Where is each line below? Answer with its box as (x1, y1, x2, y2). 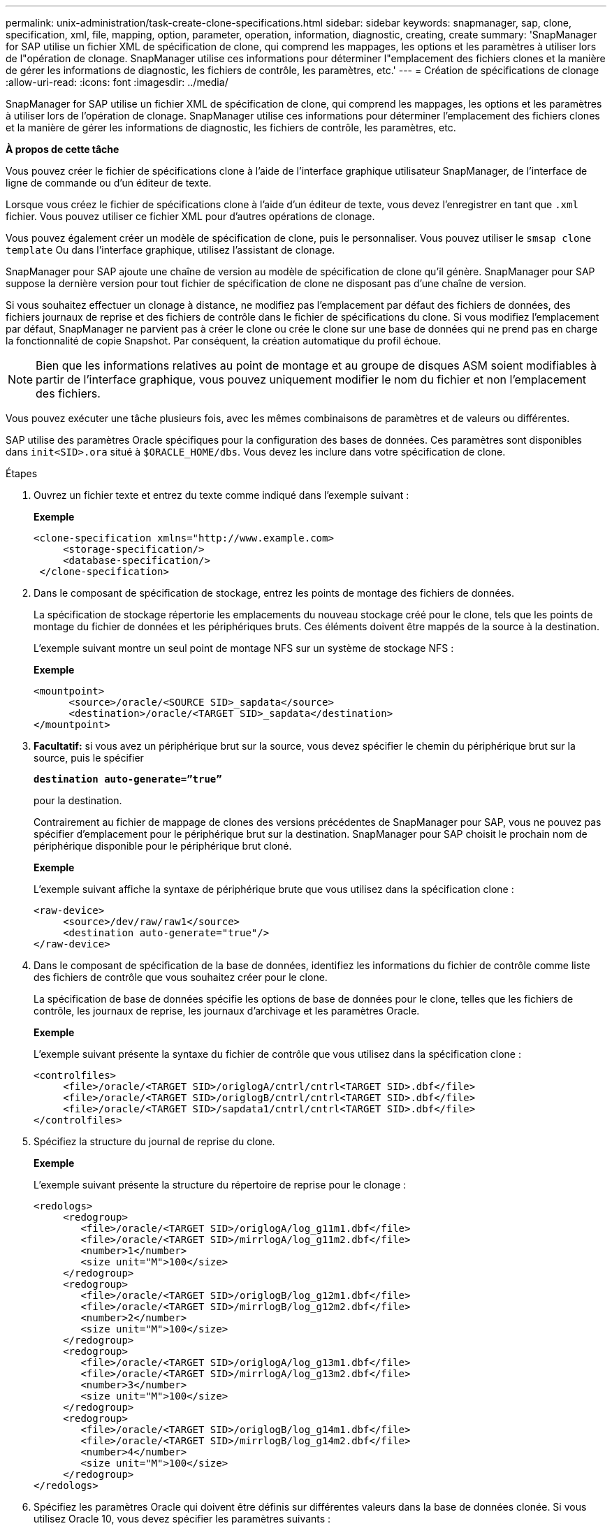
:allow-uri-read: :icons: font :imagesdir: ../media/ (6, 76, 228, 88)
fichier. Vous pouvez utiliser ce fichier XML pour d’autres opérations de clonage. (6, 210, 375, 222)
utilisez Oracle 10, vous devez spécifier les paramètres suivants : (34, 1513, 331, 1525)
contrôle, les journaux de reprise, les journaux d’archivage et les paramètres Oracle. (34, 1005, 420, 1017)
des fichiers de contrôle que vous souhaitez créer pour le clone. (34, 971, 328, 983)
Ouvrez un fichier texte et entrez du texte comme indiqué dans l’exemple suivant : (34, 489, 409, 501)
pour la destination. (34, 794, 122, 806)
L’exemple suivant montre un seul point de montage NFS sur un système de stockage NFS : (34, 642, 454, 654)
